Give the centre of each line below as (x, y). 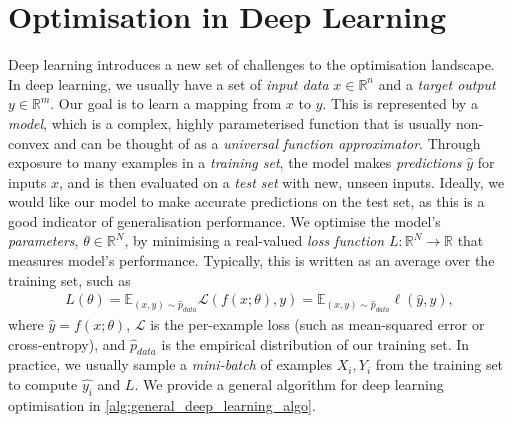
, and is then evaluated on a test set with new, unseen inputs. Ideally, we (281, 181)
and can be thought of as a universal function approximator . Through (267, 142)
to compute (43, 383)
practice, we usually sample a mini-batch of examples (170, 364)
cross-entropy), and (67, 343)
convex (29, 142)
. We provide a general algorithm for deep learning (289, 383)
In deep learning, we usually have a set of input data (168, 83)
